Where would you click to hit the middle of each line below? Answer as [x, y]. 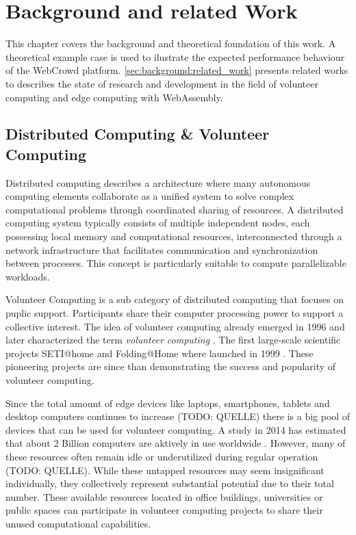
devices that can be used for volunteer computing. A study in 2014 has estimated [176, 429]
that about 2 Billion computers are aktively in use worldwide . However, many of [176, 443]
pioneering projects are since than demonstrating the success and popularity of [171, 366]
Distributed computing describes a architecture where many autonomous [158, 182]
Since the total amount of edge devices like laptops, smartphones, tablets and [168, 403]
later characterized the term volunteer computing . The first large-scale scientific [173, 340]
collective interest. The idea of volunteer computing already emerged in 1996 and [175, 326]
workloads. [28, 276]
